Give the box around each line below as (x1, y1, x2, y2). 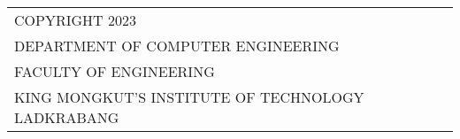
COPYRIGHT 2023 (14, 10, 136, 30)
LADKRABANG (14, 107, 119, 127)
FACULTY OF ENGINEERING (14, 61, 215, 81)
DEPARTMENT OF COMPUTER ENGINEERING (14, 35, 340, 56)
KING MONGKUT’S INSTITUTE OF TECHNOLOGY (14, 87, 364, 107)
